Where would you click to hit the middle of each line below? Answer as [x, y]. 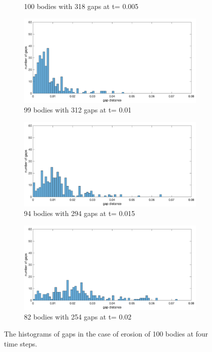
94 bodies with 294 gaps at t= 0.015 [79, 213]
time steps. [21, 343]
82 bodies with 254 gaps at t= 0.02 [78, 317]
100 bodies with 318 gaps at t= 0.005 [81, 6]
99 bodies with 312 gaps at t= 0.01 [78, 110]
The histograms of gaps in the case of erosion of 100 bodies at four [106, 334]
